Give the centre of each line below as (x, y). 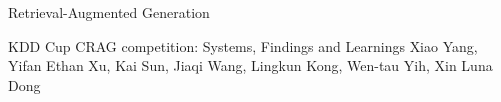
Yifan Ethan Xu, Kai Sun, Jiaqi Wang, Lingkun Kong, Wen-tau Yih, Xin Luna (250, 65)
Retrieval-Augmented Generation (109, 12)
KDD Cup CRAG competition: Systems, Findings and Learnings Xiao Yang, (243, 45)
